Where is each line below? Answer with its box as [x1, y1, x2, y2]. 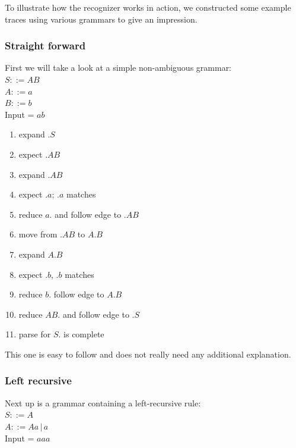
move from [18, 228, 58, 240]
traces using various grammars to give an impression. [5, 12, 198, 25]
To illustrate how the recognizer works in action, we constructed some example [5, 1, 291, 13]
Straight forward [5, 38, 86, 53]
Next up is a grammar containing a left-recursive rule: [5, 396, 201, 409]
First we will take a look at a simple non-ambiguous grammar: [5, 61, 232, 74]
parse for [18, 328, 51, 340]
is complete [63, 328, 104, 340]
